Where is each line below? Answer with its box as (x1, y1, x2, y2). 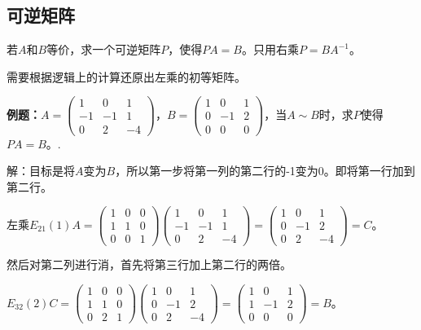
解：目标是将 (7, 162, 75, 179)
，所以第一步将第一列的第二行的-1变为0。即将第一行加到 (115, 162, 415, 179)
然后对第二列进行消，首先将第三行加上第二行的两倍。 (7, 256, 292, 273)
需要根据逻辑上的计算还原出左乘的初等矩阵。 (7, 68, 246, 85)
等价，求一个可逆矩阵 (46, 41, 161, 58)
